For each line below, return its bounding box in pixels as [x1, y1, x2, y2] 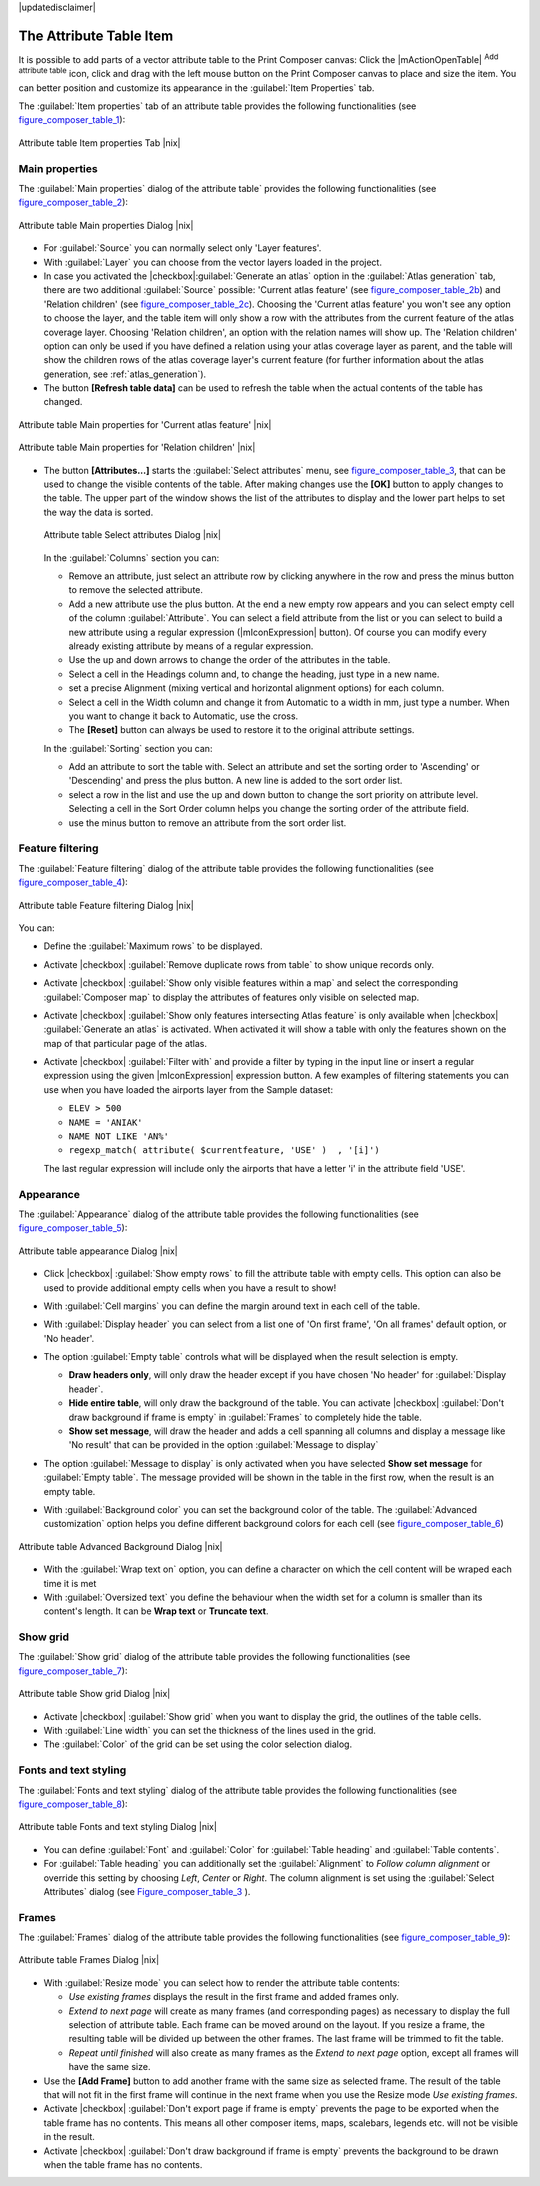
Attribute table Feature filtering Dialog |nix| [18, 899, 194, 911]
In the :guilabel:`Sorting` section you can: [43, 742, 213, 754]
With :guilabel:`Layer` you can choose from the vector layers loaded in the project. [43, 256, 382, 268]
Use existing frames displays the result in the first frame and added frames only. [68, 1991, 400, 2003]
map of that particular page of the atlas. [43, 1037, 207, 1049]
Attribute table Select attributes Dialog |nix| [43, 529, 222, 541]
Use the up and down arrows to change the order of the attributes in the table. [68, 654, 391, 666]
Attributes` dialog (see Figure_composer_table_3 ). [43, 1885, 251, 1897]
